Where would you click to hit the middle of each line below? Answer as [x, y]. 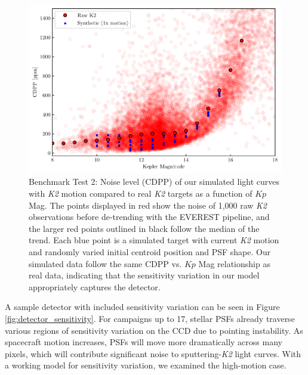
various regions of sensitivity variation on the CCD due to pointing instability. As [154, 330]
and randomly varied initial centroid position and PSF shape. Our [150, 251]
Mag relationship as [234, 263]
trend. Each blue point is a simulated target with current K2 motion [154, 240]
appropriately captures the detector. [95, 286]
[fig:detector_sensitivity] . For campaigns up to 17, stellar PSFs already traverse [150, 318]
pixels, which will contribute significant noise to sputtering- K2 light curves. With [153, 353]
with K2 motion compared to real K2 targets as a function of [141, 193]
